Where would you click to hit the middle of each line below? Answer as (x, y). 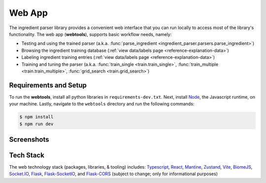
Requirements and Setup (48, 85)
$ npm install (36, 117)
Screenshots (29, 139)
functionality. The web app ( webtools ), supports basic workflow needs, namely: (90, 34)
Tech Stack (27, 155)
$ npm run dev (36, 124)
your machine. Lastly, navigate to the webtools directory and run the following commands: (102, 104)
